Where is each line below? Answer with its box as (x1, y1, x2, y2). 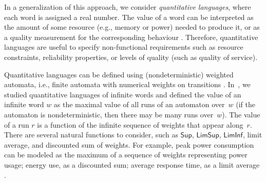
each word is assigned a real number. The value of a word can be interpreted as (4, 11, 254, 22)
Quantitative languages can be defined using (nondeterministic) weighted (4, 69, 234, 79)
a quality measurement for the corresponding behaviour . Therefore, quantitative (4, 31, 258, 42)
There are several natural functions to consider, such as (4, 129, 178, 140)
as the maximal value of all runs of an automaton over (53, 99, 225, 110)
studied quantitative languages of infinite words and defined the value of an (4, 89, 241, 99)
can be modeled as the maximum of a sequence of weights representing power (4, 149, 248, 160)
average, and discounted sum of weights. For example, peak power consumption (4, 139, 254, 150)
